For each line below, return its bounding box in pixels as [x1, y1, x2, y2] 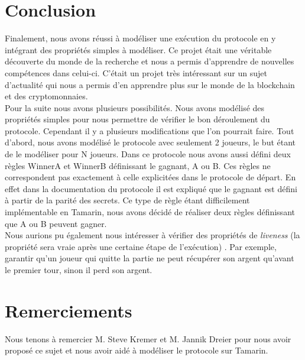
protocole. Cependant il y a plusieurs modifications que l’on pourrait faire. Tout [5, 124, 294, 137]
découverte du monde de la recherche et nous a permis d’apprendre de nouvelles [5, 55, 294, 67]
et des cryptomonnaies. [5, 90, 88, 102]
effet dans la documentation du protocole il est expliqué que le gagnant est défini [5, 182, 297, 194]
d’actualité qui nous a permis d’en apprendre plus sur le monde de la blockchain [5, 78, 295, 90]
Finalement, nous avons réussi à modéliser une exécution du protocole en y [5, 32, 276, 44]
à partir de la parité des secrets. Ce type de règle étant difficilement [5, 194, 250, 206]
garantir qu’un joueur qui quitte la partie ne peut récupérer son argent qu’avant [5, 252, 294, 264]
